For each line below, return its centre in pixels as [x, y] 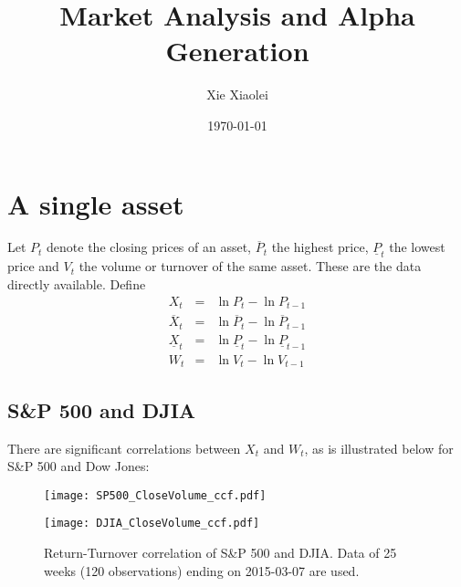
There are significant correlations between [124, 448]
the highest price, [320, 247]
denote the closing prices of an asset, [149, 247]
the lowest [417, 247]
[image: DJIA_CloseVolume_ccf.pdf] [152, 524]
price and [33, 266]
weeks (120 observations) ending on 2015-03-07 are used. [202, 570]
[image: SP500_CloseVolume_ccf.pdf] [155, 495]
